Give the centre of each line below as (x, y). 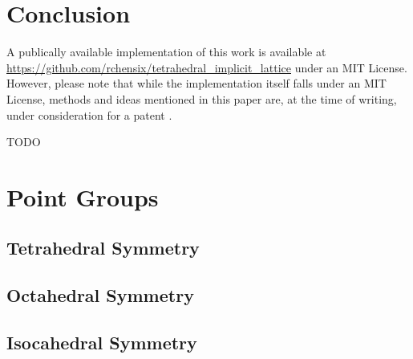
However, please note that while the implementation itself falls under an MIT (196, 83)
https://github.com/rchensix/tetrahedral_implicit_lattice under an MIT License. (207, 67)
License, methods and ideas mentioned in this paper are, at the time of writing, (202, 98)
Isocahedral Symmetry (102, 343)
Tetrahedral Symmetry (103, 248)
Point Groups (83, 196)
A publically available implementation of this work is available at (166, 52)
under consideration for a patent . (89, 114)
